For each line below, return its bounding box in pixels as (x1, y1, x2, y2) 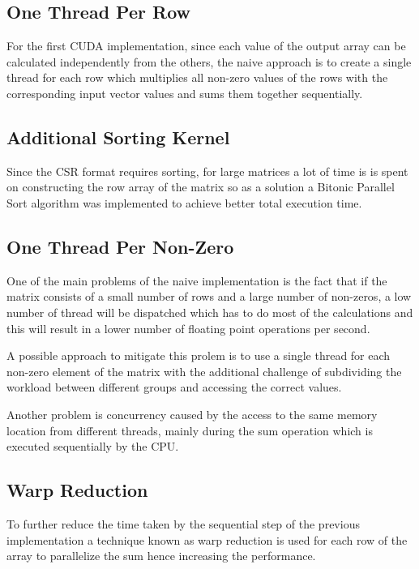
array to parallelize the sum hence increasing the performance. (6, 547, 316, 564)
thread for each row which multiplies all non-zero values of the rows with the (6, 69, 388, 86)
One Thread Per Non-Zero (6, 233, 234, 259)
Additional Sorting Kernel (6, 124, 230, 149)
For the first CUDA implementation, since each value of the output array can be (6, 37, 406, 54)
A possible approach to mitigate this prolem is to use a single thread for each (6, 347, 391, 364)
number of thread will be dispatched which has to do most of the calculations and (6, 303, 413, 320)
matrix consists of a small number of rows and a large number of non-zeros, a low (6, 288, 412, 305)
